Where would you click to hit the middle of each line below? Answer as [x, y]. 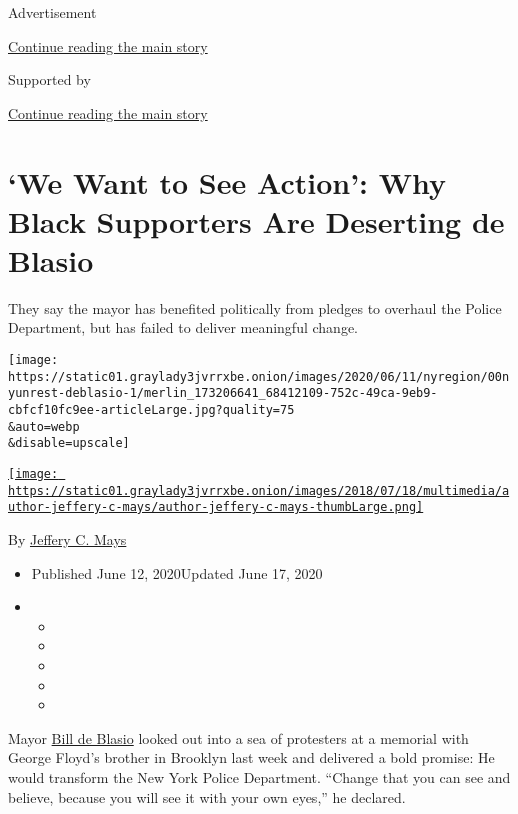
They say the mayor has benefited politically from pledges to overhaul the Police [255, 307]
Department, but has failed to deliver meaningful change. [183, 327]
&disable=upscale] [69, 443]
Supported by [49, 79]
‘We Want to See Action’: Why [227, 181]
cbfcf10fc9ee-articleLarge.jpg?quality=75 [151, 410]
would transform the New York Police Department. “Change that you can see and [259, 776]
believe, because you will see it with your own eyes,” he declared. [207, 796]
